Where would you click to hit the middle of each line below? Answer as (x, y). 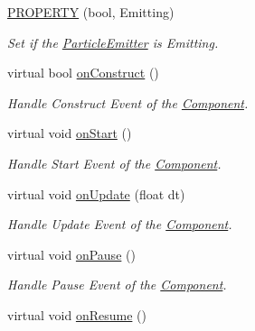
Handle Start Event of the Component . (114, 163)
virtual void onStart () (70, 133)
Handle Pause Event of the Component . (117, 285)
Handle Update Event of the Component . (120, 224)
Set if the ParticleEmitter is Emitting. (113, 42)
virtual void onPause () (71, 254)
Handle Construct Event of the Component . (128, 102)
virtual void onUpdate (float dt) (96, 193)
